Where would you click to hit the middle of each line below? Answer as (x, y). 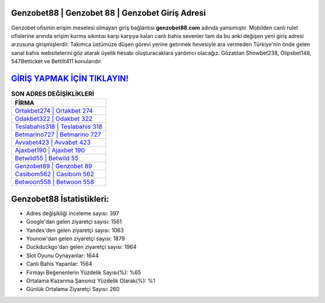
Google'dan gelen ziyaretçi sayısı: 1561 (74, 222)
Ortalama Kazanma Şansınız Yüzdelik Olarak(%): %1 (91, 281)
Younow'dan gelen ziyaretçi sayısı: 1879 (76, 239)
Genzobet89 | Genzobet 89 (54, 166)
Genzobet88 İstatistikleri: (60, 199)
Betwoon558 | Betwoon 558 (54, 182)
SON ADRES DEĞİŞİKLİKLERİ (53, 94)
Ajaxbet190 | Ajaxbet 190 (50, 151)
